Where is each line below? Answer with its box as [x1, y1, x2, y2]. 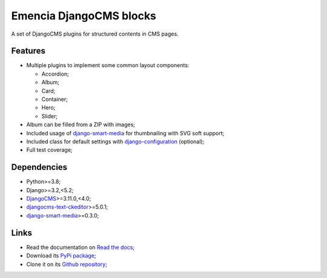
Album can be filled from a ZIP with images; [26, 121, 136, 128]
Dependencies [11, 162, 68, 172]
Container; [41, 95, 68, 103]
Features [11, 46, 45, 56]
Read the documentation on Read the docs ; [26, 244, 135, 251]
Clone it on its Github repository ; [26, 260, 107, 268]
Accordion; [41, 70, 69, 77]
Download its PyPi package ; [26, 252, 96, 259]
